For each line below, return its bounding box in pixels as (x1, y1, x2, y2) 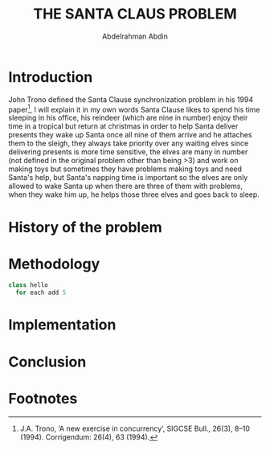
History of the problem (8, 218, 162, 236)
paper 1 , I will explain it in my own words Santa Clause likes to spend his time (8, 103, 260, 114)
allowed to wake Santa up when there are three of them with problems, (8, 182, 243, 191)
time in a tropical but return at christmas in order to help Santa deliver (8, 121, 239, 131)
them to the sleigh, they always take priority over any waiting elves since (8, 138, 249, 149)
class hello (8, 281, 48, 289)
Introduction (8, 67, 93, 86)
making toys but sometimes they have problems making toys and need (8, 164, 243, 174)
